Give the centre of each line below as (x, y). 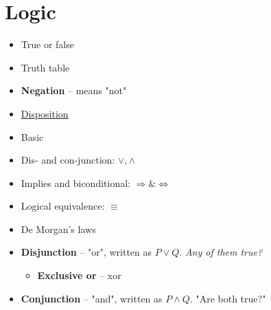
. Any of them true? (221, 252)
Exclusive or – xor (79, 275)
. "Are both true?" (228, 298)
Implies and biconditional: (75, 182)
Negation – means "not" (74, 90)
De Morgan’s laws (58, 229)
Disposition (45, 113)
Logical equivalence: (63, 206)
